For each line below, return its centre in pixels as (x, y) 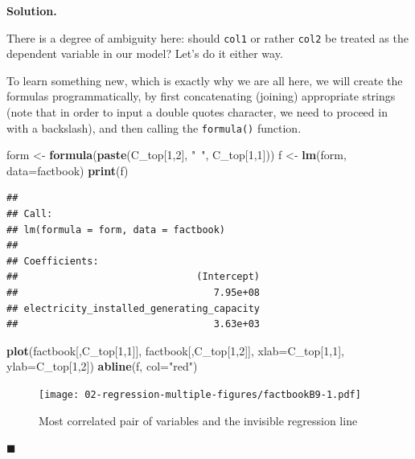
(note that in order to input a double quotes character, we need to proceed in (197, 112)
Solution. (32, 10)
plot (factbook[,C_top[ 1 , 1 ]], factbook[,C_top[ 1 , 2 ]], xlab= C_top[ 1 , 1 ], (175, 350)
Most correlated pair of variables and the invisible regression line (198, 420)
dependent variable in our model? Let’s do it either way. (145, 53)
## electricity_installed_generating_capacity (133, 308)
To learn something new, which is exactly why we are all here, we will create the (205, 80)
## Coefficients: (53, 261)
